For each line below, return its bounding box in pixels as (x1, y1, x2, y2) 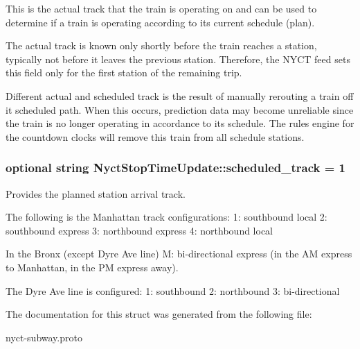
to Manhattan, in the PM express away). (6, 259, 179, 274)
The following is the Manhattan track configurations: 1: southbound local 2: (6, 210, 327, 224)
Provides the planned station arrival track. (6, 186, 186, 201)
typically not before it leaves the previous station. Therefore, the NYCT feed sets (6, 51, 350, 66)
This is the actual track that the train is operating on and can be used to (6, 1, 317, 15)
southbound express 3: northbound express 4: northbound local (6, 223, 273, 237)
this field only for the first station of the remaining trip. (6, 65, 242, 80)
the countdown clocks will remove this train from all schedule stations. (6, 129, 305, 144)
